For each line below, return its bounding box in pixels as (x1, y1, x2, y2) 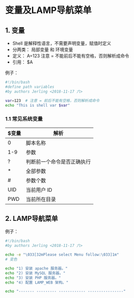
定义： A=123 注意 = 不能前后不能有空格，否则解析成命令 (12, 53, 130, 59)
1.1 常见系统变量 (5, 116, 43, 123)
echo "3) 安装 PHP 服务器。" (5, 275, 61, 280)
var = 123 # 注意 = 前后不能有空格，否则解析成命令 (5, 98, 100, 103)
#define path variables (5, 84, 55, 89)
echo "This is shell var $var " (5, 103, 70, 108)
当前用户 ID (25, 186, 52, 193)
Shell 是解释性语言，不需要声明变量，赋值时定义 (12, 41, 111, 46)
